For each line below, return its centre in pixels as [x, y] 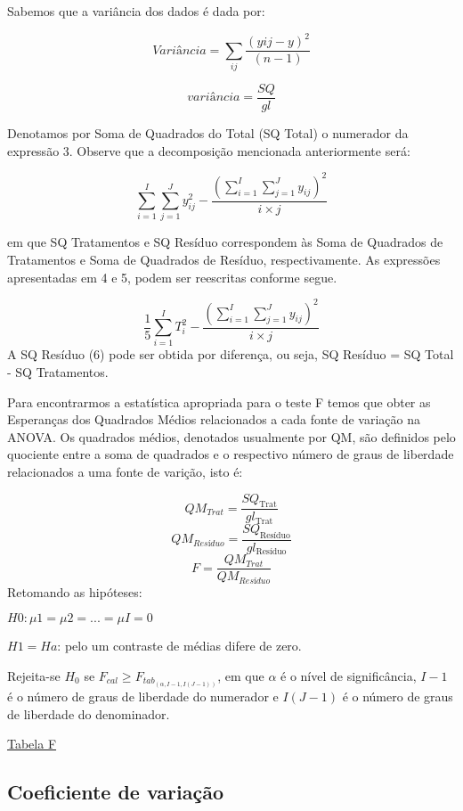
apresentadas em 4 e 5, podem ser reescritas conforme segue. [172, 277]
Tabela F [32, 744]
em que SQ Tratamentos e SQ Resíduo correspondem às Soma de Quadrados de [225, 242]
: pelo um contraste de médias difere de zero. [179, 646]
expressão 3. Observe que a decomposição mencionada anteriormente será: [209, 150]
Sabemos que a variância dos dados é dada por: [136, 11]
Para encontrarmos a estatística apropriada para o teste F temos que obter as [219, 401]
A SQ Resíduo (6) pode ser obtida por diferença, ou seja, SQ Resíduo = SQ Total [231, 354]
